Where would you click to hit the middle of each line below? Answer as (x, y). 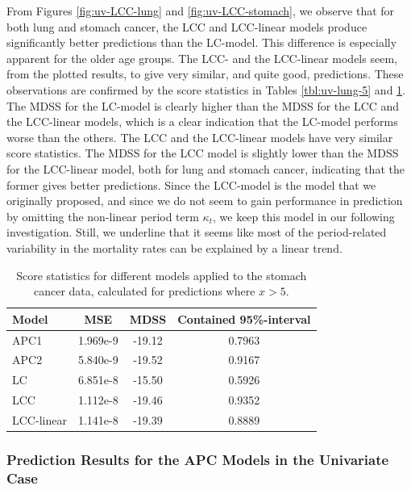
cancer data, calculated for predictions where (144, 291)
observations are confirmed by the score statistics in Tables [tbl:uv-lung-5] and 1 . (206, 89)
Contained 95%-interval (244, 318)
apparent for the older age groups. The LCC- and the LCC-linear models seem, (202, 58)
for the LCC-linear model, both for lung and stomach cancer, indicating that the (205, 168)
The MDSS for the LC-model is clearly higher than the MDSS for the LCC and (203, 105)
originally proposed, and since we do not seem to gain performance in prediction (205, 201)
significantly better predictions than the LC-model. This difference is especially (202, 42)
